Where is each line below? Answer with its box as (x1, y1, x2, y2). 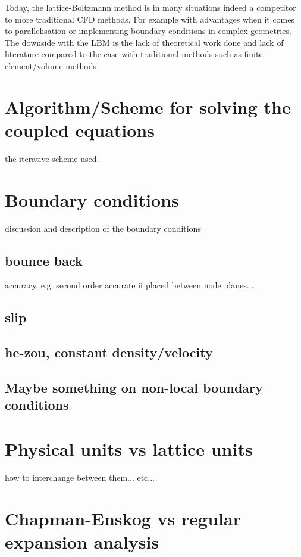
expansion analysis (5, 529, 159, 553)
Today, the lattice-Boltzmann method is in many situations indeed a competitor (5, 1, 296, 13)
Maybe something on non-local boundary (5, 378, 263, 396)
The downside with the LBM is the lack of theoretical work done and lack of (5, 36, 284, 48)
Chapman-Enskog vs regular (5, 506, 241, 530)
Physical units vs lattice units (5, 436, 253, 460)
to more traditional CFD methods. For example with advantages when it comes (5, 13, 295, 25)
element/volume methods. (5, 59, 99, 71)
